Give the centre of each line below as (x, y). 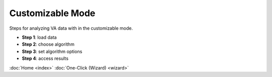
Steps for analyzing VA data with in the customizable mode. (71, 28)
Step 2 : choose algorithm (48, 44)
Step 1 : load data (39, 37)
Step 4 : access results (45, 58)
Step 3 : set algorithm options (52, 51)
